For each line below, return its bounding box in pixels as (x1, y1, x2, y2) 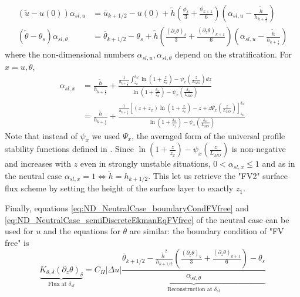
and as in (262, 157, 295, 170)
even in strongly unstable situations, (80, 157, 211, 170)
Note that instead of (5, 129, 77, 141)
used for (5, 225, 33, 237)
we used (92, 129, 120, 141)
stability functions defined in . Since (5, 143, 134, 155)
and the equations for (43, 225, 120, 237)
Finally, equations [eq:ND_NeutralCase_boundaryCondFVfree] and (5, 202, 249, 214)
